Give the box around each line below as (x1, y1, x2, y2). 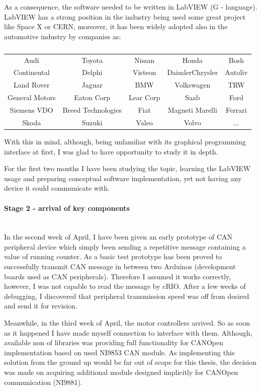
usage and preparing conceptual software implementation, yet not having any (4, 173, 242, 183)
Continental (13, 67, 50, 77)
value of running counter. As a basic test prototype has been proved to (4, 251, 222, 262)
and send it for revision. (4, 300, 77, 311)
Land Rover (13, 80, 50, 90)
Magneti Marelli (167, 105, 217, 115)
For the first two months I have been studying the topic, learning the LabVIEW (4, 163, 251, 174)
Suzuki (81, 117, 103, 127)
